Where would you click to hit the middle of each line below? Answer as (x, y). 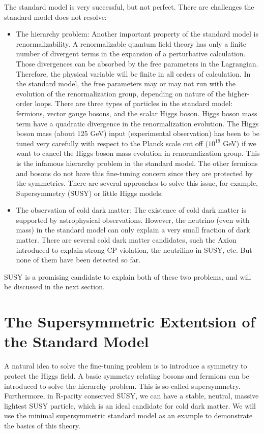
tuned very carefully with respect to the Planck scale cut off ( (112, 143)
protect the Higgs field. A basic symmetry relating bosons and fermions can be (127, 375)
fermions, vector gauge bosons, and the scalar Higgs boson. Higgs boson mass (137, 113)
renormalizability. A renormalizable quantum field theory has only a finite (131, 43)
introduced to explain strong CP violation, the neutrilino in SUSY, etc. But (134, 249)
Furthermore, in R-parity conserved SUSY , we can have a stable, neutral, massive (131, 396)
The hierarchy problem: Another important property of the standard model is (137, 34)
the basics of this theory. (42, 425)
